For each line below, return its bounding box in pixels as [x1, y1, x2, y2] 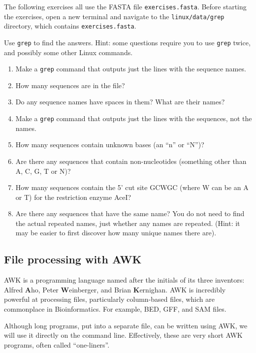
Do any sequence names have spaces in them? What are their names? [15, 96, 225, 107]
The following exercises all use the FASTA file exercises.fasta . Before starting [4, 1, 247, 11]
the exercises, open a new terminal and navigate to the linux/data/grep [4, 11, 224, 21]
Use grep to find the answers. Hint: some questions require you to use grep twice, [4, 37, 251, 47]
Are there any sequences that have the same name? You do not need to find [15, 208, 245, 219]
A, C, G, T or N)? [15, 165, 71, 176]
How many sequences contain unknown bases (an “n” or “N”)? [15, 139, 204, 150]
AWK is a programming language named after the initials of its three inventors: [4, 275, 245, 285]
